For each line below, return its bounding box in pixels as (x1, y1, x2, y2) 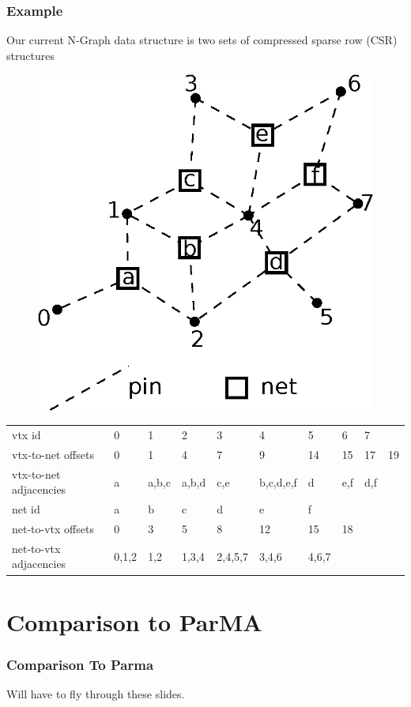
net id (12, 501, 40, 517)
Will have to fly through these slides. (6, 686, 185, 702)
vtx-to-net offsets (12, 446, 94, 462)
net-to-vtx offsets (12, 520, 94, 536)
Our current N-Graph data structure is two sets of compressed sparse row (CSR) (6, 32, 398, 48)
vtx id (12, 427, 41, 443)
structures (6, 47, 55, 63)
